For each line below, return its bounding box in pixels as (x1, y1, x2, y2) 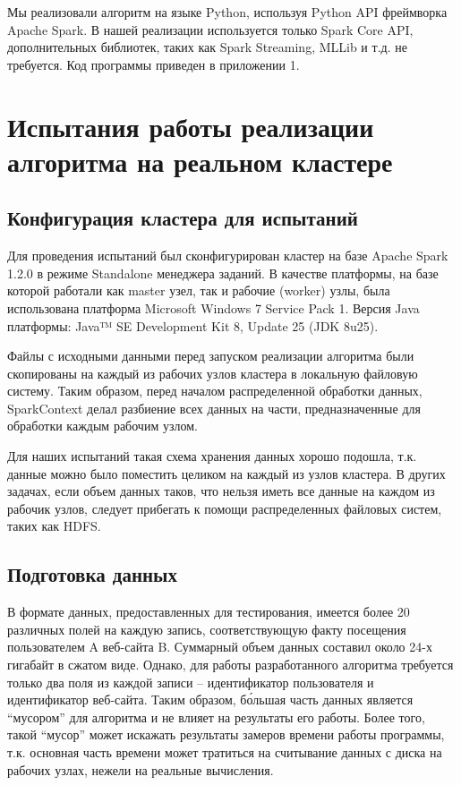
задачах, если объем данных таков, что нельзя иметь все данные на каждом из (7, 482, 435, 500)
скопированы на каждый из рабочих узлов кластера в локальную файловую (7, 363, 418, 382)
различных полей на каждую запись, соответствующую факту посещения (7, 619, 406, 638)
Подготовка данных (7, 560, 177, 588)
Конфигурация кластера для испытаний (7, 204, 358, 232)
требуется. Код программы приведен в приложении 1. (7, 55, 300, 73)
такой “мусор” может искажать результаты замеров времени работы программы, (7, 725, 445, 744)
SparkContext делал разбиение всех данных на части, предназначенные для (7, 398, 421, 417)
